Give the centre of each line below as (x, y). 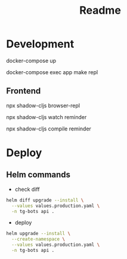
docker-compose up (31, 60)
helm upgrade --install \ (38, 234)
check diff (27, 189)
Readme (100, 10)
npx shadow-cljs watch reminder (47, 117)
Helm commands (38, 175)
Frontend (24, 91)
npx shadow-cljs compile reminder (49, 129)
